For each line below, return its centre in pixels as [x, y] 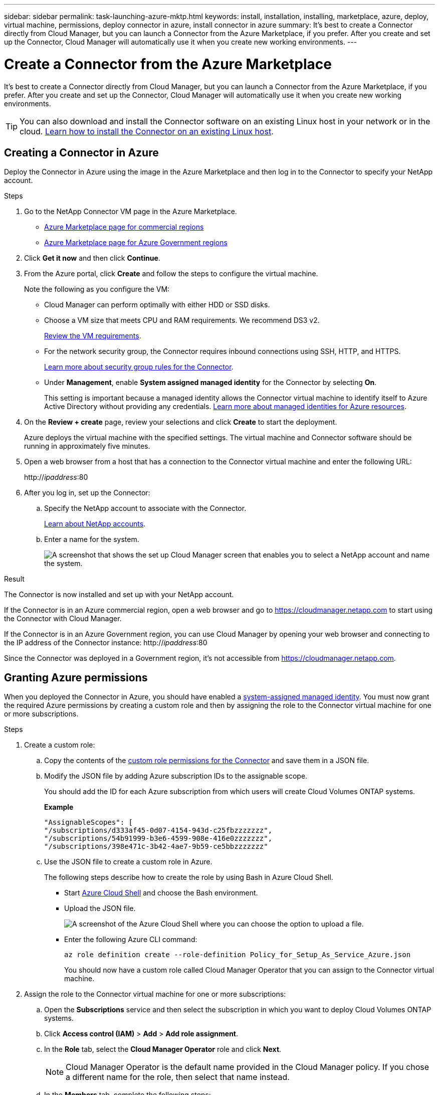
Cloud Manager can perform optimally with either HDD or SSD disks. [157, 305]
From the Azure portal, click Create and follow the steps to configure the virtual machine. [171, 274]
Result [14, 579]
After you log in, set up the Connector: [87, 493]
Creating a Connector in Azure [81, 152]
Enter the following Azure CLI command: [131, 940]
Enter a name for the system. [92, 539]
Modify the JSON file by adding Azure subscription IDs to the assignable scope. [176, 776]
